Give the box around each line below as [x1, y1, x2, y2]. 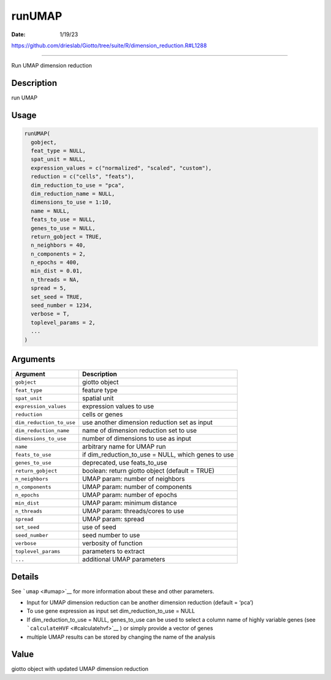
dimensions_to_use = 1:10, [31, 199, 112, 206]
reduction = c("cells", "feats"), [31, 173, 135, 180]
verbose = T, [31, 311, 70, 317]
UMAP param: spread [82, 515, 145, 524]
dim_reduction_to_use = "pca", [31, 182, 125, 188]
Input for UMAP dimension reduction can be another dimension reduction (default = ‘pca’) [26, 599, 254, 606]
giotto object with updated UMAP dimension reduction [11, 665, 149, 673]
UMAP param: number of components [82, 482, 192, 491]
